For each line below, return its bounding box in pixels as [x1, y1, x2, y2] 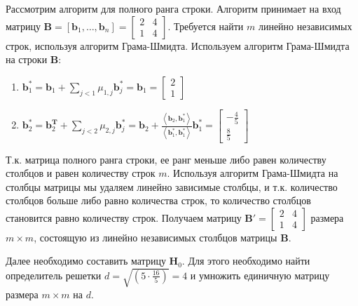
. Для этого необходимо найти [181, 253, 310, 268]
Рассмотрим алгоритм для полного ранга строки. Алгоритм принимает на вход [6, 1, 341, 15]
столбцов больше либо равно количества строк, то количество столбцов [6, 193, 311, 208]
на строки [6, 52, 48, 67]
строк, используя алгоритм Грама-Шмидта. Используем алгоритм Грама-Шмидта [6, 38, 350, 53]
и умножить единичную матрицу [190, 267, 330, 282]
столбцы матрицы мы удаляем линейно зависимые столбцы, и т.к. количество [6, 179, 338, 194]
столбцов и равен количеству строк [6, 166, 156, 180]
